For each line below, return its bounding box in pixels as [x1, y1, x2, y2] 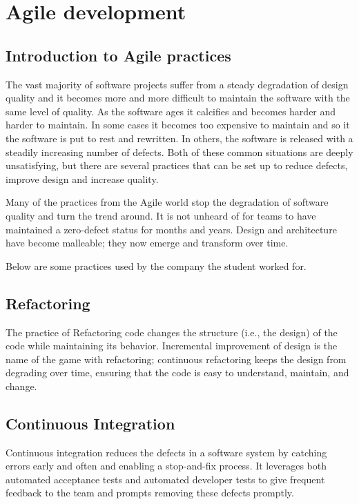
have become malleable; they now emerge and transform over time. [6, 235, 289, 250]
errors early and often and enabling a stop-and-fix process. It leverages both [6, 458, 327, 473]
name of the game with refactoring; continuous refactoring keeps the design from [6, 351, 347, 366]
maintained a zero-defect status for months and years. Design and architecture [6, 222, 337, 236]
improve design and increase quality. [6, 171, 159, 186]
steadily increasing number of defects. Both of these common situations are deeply [6, 144, 353, 159]
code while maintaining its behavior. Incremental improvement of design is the [6, 338, 338, 353]
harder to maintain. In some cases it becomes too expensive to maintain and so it [6, 117, 350, 132]
